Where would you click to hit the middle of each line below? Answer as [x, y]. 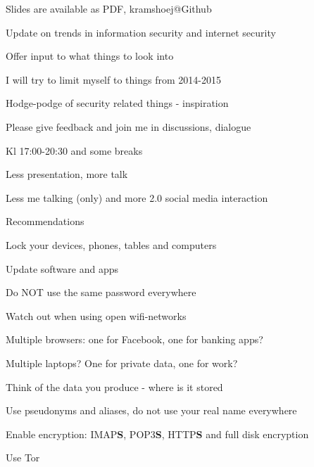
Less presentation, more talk [67, 174]
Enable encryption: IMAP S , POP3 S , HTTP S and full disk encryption [157, 434]
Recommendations [45, 221]
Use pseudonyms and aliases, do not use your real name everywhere [151, 410]
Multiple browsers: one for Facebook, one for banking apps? [134, 339]
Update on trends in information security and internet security [141, 32]
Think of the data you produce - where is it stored [114, 386]
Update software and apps [62, 268]
